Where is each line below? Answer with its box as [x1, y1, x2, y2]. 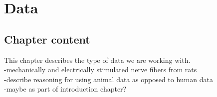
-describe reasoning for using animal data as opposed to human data [4, 74, 213, 84]
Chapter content [4, 31, 90, 47]
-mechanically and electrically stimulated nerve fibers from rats [4, 64, 197, 75]
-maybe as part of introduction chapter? [4, 84, 127, 94]
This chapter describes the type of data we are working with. [4, 54, 191, 65]
